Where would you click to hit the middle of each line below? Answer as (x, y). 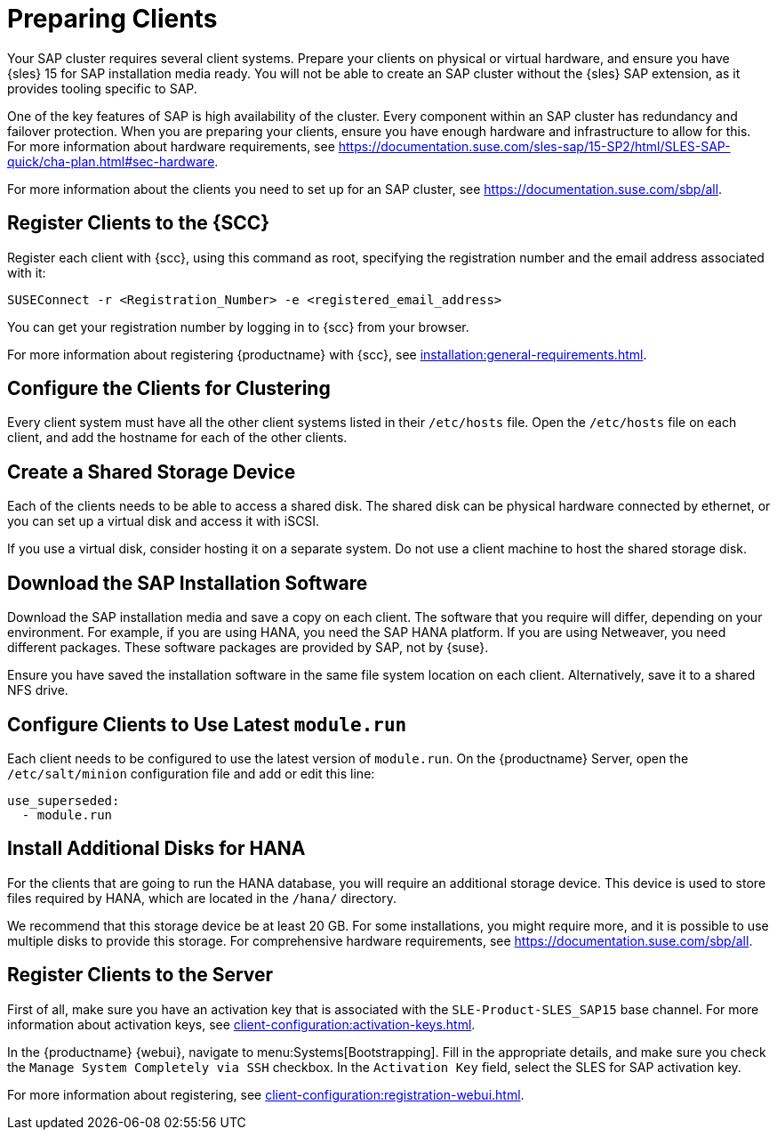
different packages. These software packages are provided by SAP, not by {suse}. (248, 648)
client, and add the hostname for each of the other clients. (177, 438)
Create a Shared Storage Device (152, 472)
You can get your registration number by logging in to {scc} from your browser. (238, 327)
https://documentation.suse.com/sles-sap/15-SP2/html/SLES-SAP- (534, 146)
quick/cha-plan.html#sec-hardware (111, 161)
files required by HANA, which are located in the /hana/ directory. (202, 898)
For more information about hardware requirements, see (171, 146)
